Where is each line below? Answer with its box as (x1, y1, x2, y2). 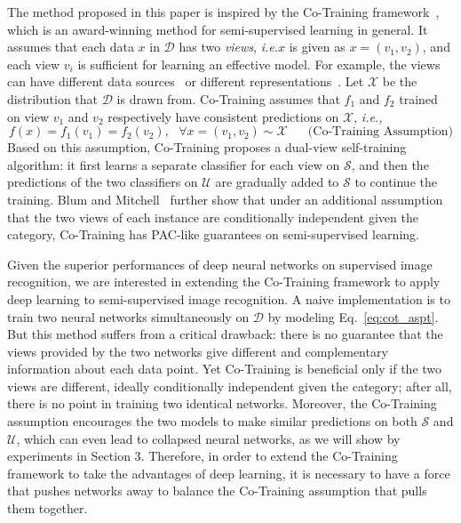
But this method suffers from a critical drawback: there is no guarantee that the (7, 325, 443, 343)
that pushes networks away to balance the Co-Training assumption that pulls (7, 481, 427, 500)
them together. (7, 499, 88, 518)
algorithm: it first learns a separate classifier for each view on (7, 155, 340, 173)
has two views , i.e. (179, 37, 278, 56)
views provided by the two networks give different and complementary (7, 342, 388, 360)
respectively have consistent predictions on (107, 107, 339, 125)
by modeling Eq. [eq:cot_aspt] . (267, 307, 439, 326)
